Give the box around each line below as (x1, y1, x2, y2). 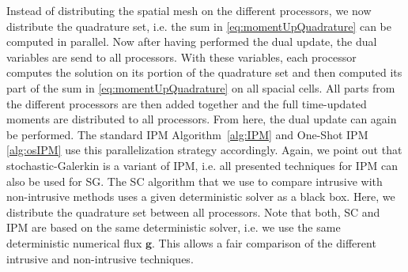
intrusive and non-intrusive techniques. (6, 250, 194, 266)
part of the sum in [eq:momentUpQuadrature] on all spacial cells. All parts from (6, 79, 395, 96)
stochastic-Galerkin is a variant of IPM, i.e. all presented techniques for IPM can (6, 157, 398, 173)
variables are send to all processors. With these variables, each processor (6, 48, 357, 65)
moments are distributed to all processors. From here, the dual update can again (6, 111, 397, 127)
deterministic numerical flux (6, 234, 142, 251)
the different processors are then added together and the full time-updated (6, 95, 367, 111)
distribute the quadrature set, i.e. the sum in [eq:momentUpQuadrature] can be (6, 17, 391, 34)
